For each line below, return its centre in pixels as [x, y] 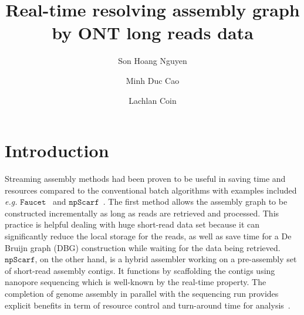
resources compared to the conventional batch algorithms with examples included [151, 190]
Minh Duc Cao [153, 80]
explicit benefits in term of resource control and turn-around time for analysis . [148, 305]
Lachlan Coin [153, 100]
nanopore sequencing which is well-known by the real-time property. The [136, 282]
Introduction [57, 150]
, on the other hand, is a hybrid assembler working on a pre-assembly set [166, 259]
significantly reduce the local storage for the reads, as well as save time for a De [148, 236]
